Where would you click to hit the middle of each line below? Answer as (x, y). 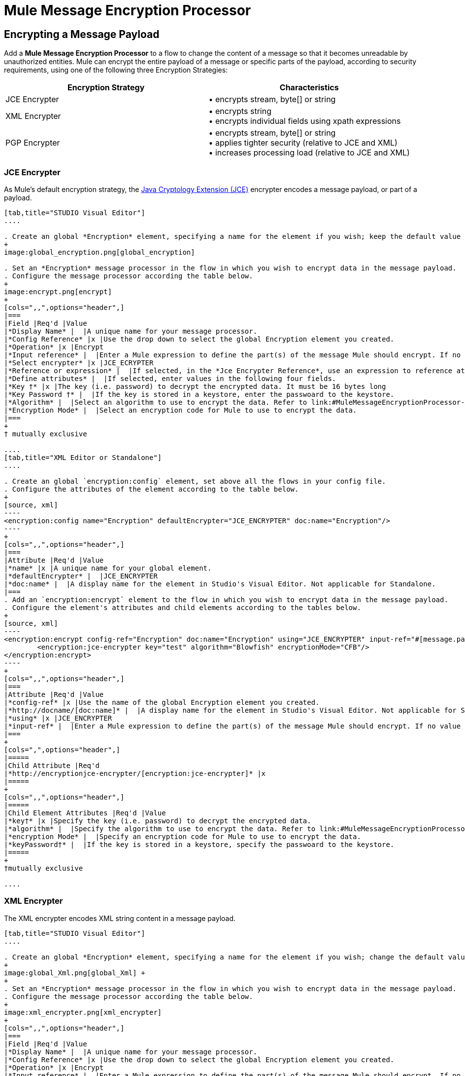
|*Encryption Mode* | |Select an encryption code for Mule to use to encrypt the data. (181, 410)
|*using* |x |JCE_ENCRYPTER (58, 718)
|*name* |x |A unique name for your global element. (108, 568)
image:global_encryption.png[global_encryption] (100, 252)
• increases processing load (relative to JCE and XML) (309, 153)
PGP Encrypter (33, 143)
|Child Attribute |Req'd (52, 765)
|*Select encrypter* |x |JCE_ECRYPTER (79, 363)
